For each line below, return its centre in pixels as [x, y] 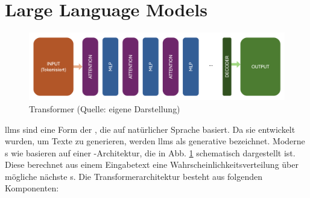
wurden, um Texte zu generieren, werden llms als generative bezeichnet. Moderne [155, 141]
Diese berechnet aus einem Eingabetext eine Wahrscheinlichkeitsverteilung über [152, 164]
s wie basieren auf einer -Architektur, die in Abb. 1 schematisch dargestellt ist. [150, 152]
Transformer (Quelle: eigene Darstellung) [105, 108]
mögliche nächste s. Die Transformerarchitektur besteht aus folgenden [134, 176]
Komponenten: [32, 188]
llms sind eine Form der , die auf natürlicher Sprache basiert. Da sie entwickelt [150, 129]
